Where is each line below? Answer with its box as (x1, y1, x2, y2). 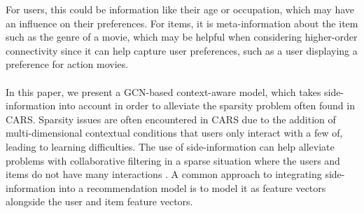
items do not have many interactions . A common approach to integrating (6, 167, 322, 181)
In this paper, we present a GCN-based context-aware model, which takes (6, 84, 321, 99)
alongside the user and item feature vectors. (6, 194, 193, 209)
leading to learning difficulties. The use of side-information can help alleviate (6, 139, 335, 153)
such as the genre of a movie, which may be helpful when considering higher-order (6, 29, 358, 44)
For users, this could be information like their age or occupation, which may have (6, 2, 355, 16)
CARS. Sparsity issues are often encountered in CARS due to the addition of (6, 111, 336, 126)
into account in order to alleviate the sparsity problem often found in (58, 98, 355, 113)
